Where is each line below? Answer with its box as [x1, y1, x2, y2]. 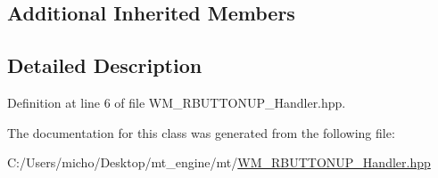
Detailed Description [7, 52, 202, 79]
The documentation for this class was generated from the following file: [7, 123, 395, 142]
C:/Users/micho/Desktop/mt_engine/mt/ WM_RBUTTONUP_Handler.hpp [7, 153, 431, 172]
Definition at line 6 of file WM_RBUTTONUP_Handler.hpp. [7, 93, 346, 111]
